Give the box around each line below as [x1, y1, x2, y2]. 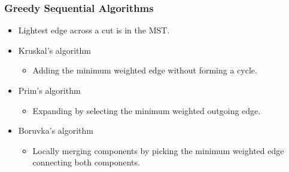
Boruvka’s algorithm [18, 124, 93, 137]
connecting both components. [32, 156, 140, 168]
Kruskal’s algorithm [18, 44, 91, 56]
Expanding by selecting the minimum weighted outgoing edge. [32, 104, 261, 116]
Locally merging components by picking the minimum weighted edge [32, 144, 284, 156]
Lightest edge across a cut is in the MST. [18, 24, 170, 36]
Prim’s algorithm [18, 84, 81, 96]
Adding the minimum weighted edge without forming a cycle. [32, 64, 257, 76]
